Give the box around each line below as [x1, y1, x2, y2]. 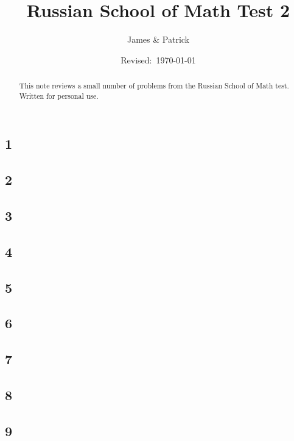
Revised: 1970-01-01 [121, 53, 196, 66]
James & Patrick [127, 33, 189, 46]
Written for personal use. [19, 90, 99, 101]
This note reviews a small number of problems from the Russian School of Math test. [19, 81, 289, 91]
